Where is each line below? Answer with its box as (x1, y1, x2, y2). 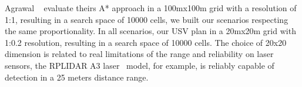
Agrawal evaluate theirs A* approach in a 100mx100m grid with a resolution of (5, 2, 297, 14)
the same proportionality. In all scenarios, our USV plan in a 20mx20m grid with (5, 25, 296, 37)
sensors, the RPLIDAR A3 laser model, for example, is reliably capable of (5, 59, 274, 71)
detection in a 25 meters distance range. (5, 71, 149, 83)
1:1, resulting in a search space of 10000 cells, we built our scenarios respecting (5, 13, 288, 25)
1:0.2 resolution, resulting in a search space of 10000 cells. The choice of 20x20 (5, 36, 287, 48)
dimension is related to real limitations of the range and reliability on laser (5, 48, 274, 60)
